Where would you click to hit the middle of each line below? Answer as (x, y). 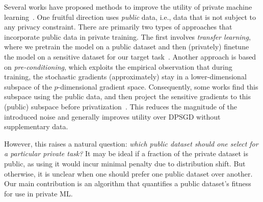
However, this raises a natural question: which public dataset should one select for (131, 143)
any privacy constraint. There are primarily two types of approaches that (118, 27)
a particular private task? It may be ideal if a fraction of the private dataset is (126, 153)
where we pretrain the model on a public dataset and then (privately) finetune (127, 47)
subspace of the (28, 86)
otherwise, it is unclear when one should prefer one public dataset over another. (128, 173)
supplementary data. (36, 126)
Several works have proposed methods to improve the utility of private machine (128, 7)
